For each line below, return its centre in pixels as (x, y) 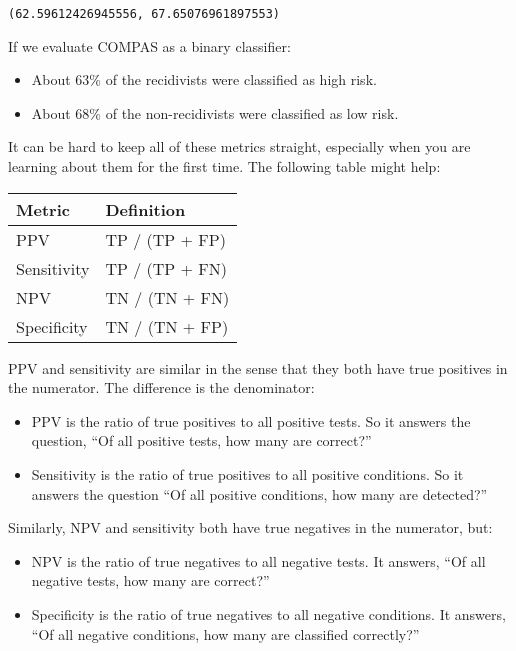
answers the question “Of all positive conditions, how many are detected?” (259, 493)
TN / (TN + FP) (167, 326)
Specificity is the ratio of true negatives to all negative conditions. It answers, (268, 613)
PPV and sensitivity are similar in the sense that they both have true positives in (258, 367)
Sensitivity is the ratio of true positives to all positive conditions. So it (247, 474)
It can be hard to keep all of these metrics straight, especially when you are (239, 146)
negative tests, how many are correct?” (150, 580)
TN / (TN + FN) (167, 297)
